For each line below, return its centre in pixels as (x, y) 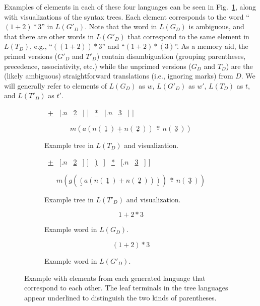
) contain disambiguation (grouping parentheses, (171, 56)
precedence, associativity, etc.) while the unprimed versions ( (98, 66)
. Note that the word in (121, 26)
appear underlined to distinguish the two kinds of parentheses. (120, 297)
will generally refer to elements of (55, 85)
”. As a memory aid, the (211, 46)
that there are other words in (49, 36)
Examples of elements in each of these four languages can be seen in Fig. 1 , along (130, 7)
